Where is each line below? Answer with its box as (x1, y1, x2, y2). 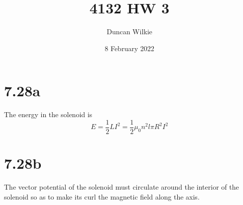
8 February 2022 (105, 43, 154, 53)
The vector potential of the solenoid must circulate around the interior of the (4, 182, 239, 192)
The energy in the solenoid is (4, 109, 93, 120)
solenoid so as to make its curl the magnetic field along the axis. (4, 191, 200, 202)
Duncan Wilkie (107, 26, 152, 37)
